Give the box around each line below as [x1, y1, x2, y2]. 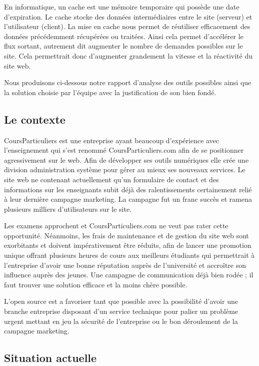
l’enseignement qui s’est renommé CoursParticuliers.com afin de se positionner [4, 145, 244, 155]
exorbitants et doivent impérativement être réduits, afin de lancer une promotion [4, 240, 251, 250]
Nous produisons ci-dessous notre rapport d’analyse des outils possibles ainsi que [4, 77, 251, 88]
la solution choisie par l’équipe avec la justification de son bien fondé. [4, 87, 216, 97]
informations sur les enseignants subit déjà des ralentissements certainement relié [4, 184, 252, 194]
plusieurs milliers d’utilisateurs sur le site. [4, 203, 132, 214]
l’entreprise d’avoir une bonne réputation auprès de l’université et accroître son [4, 259, 246, 270]
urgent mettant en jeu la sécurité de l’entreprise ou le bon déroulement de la [4, 315, 238, 326]
